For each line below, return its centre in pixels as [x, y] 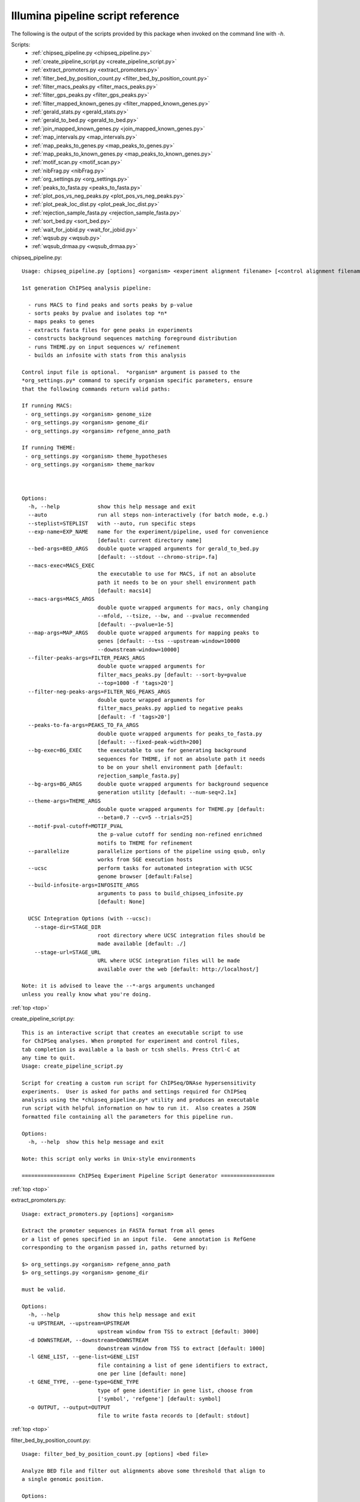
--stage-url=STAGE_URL [67, 952]
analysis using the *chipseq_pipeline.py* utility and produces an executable [140, 1100]
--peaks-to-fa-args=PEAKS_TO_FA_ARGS [83, 725]
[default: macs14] [124, 591]
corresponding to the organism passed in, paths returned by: [115, 1248]
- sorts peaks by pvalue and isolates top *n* [97, 313]
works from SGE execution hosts [145, 860]
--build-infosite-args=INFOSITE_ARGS [83, 885]
